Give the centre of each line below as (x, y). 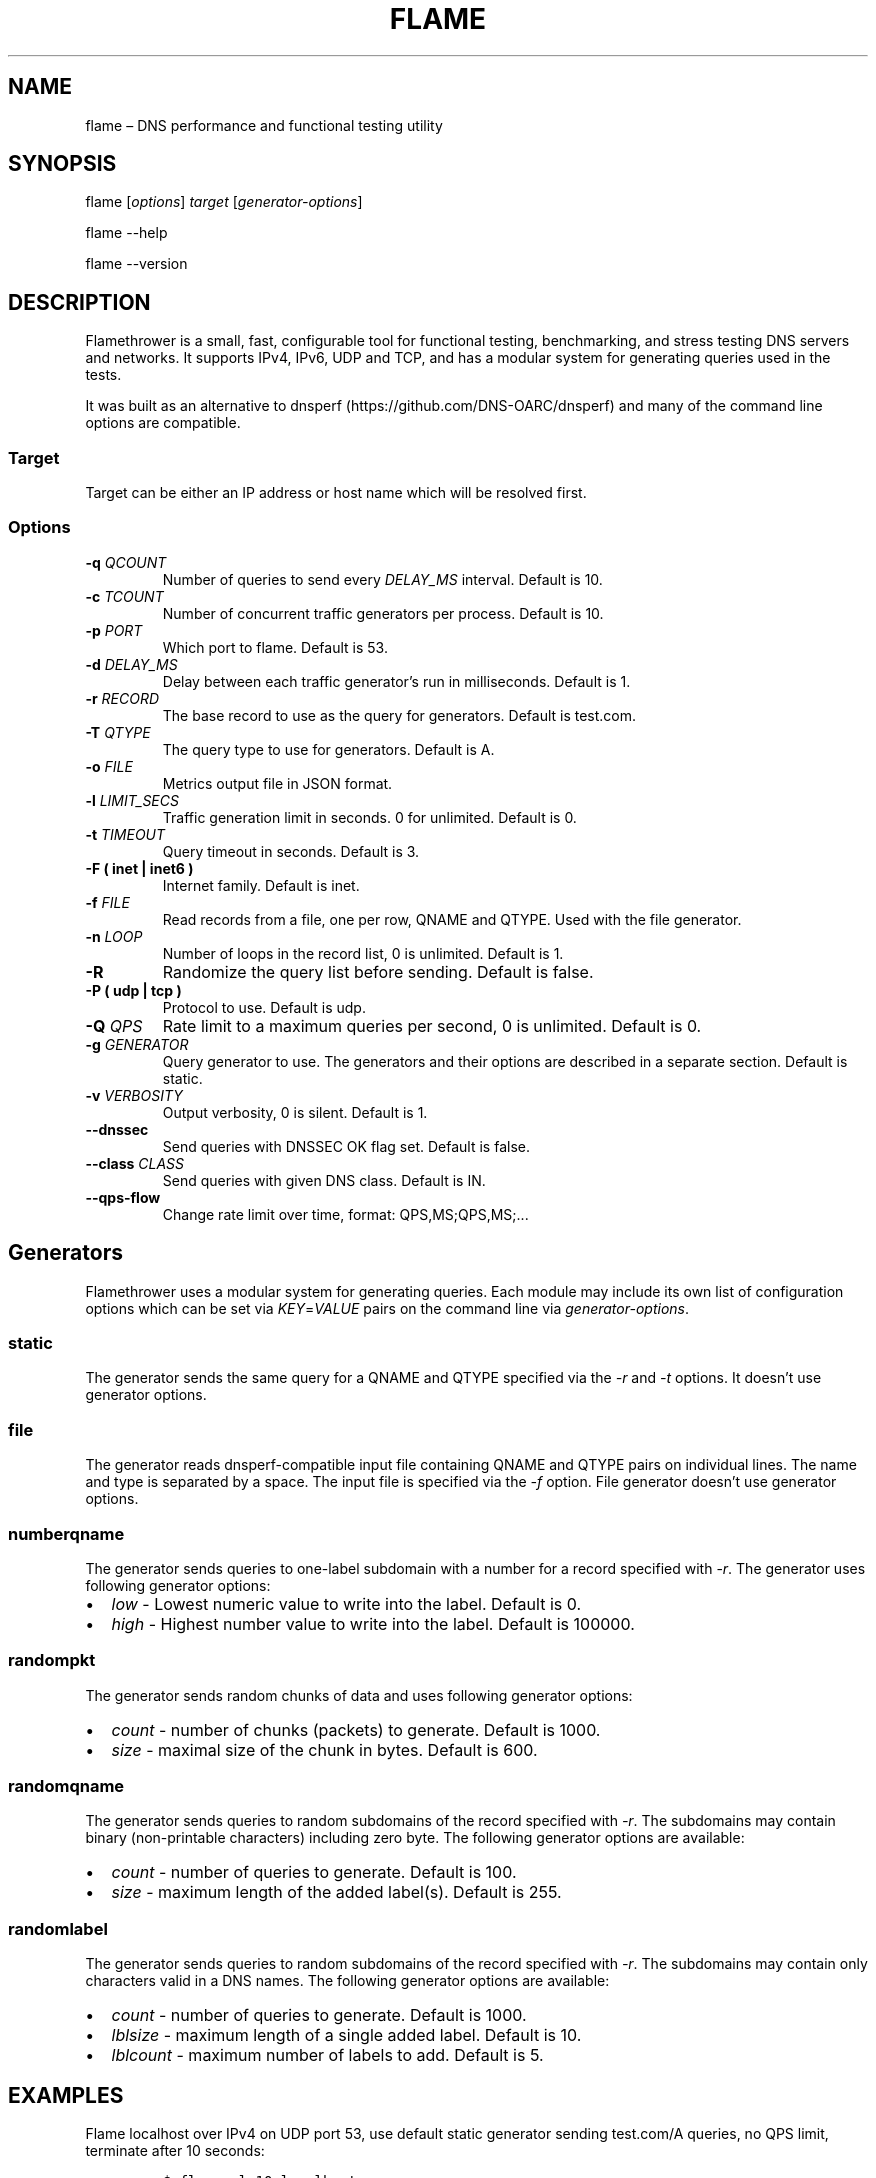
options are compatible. (163, 423)
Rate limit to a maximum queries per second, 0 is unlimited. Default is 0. (432, 1025)
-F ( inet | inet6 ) (139, 868)
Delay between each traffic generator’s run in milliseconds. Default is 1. (396, 681)
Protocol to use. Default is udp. (264, 1007)
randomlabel (58, 1928)
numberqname (66, 1533)
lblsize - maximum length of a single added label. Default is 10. (346, 2035)
